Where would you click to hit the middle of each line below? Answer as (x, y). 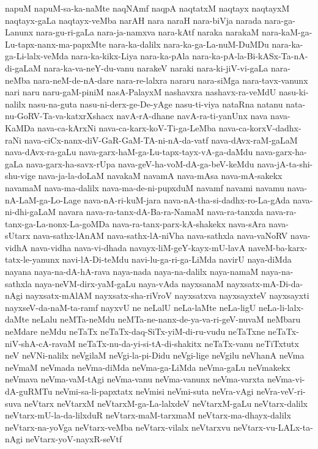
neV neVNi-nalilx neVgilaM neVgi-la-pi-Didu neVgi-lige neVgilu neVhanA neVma (155, 355)
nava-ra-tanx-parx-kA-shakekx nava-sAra (189, 223)
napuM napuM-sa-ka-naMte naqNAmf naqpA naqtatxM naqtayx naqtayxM (147, 8)
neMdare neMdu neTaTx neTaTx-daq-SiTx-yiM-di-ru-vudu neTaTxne (135, 331)
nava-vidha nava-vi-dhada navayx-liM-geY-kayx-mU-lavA (138, 247)
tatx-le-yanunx (32, 259)
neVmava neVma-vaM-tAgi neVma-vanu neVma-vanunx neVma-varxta (135, 379)
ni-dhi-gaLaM (31, 212)
